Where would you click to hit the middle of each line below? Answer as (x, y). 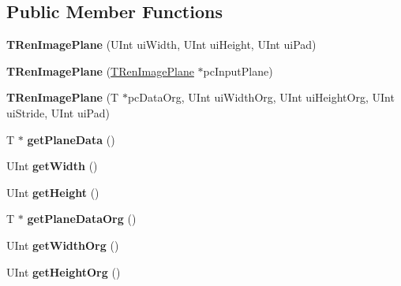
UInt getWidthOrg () (63, 245)
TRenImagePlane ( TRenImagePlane (100, 71)
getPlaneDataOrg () (82, 219)
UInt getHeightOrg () (64, 271)
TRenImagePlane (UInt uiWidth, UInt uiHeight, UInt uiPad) (161, 45)
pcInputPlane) (238, 71)
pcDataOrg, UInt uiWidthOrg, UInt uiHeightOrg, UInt (261, 97)
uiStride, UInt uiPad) (58, 112)
